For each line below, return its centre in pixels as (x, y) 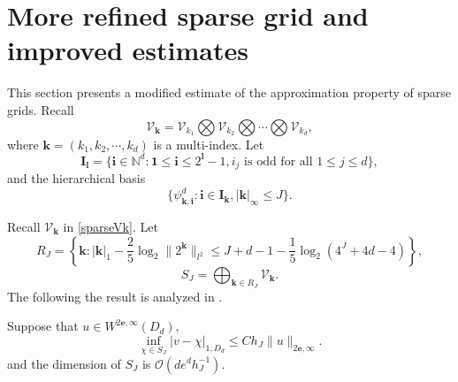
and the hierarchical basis (76, 178)
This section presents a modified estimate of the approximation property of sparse (229, 92)
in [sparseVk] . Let (111, 226)
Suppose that (43, 326)
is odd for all (279, 161)
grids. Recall (41, 109)
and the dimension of (64, 363)
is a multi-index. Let (209, 144)
